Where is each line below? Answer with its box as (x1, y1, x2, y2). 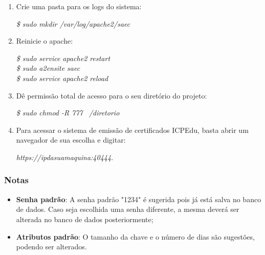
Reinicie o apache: (16, 35, 73, 46)
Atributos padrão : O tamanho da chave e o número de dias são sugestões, (16, 231, 255, 242)
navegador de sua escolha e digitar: (16, 134, 126, 145)
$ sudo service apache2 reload (16, 72, 108, 83)
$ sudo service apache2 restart (16, 52, 111, 63)
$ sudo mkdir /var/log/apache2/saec (16, 18, 130, 29)
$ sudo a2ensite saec (16, 63, 80, 73)
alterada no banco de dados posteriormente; (16, 213, 153, 224)
